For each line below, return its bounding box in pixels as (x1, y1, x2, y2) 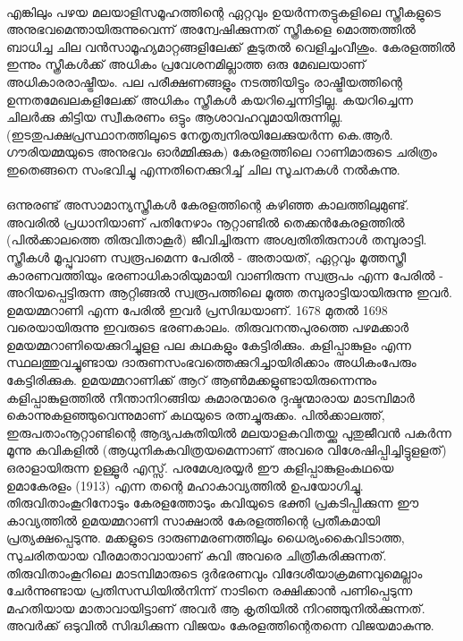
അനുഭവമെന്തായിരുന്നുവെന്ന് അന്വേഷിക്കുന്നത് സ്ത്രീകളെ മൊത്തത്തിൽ (6, 20, 416, 38)
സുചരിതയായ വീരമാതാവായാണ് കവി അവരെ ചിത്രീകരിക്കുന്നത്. (6, 546, 387, 564)
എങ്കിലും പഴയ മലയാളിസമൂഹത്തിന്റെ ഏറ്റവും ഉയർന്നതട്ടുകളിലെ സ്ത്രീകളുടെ (6, 2, 442, 21)
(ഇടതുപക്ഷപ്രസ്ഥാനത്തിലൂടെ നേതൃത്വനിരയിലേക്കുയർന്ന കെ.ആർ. (6, 124, 393, 143)
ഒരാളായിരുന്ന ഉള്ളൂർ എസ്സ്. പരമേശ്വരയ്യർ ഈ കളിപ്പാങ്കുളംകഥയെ (6, 458, 394, 477)
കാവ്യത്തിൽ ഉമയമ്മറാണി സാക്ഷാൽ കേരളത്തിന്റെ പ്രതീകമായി (6, 510, 381, 529)
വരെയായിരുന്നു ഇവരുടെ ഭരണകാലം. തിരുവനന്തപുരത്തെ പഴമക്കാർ (6, 318, 409, 337)
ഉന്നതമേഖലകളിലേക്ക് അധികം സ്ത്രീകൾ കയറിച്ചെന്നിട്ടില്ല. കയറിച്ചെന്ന (6, 90, 413, 108)
